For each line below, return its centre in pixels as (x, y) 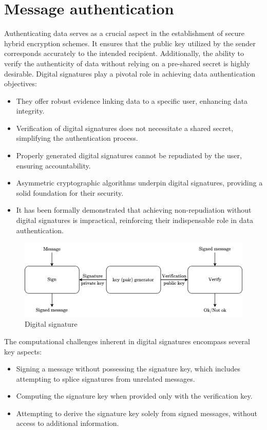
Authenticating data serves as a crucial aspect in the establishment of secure (125, 33)
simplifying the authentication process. (77, 138)
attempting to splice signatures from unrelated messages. (106, 378)
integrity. (30, 111)
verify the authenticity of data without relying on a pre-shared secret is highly (127, 63)
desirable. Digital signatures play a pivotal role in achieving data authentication (130, 73)
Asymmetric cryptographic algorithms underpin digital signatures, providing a (139, 183)
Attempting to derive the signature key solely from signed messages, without (137, 413)
